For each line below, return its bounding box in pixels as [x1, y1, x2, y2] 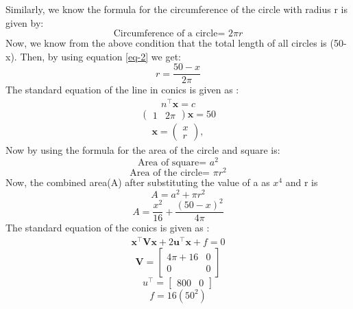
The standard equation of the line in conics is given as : [5, 82, 239, 97]
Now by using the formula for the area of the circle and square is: [5, 143, 280, 157]
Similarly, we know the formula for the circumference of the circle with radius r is [5, 2, 348, 16]
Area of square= [138, 157, 207, 168]
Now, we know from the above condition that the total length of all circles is [5, 36, 327, 50]
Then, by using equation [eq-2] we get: [20, 49, 181, 63]
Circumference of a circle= [113, 29, 226, 39]
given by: [5, 15, 44, 30]
